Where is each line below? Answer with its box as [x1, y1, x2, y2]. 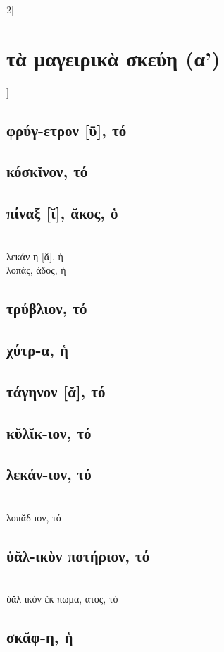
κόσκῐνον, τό [6, 160, 88, 182]
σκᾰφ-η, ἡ [6, 626, 73, 648]
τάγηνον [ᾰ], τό [6, 380, 106, 402]
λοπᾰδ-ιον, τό [6, 509, 61, 524]
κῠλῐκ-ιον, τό [6, 421, 92, 443]
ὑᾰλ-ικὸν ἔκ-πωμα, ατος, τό [6, 591, 118, 606]
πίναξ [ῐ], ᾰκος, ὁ [6, 202, 118, 224]
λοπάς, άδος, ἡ [6, 262, 66, 277]
